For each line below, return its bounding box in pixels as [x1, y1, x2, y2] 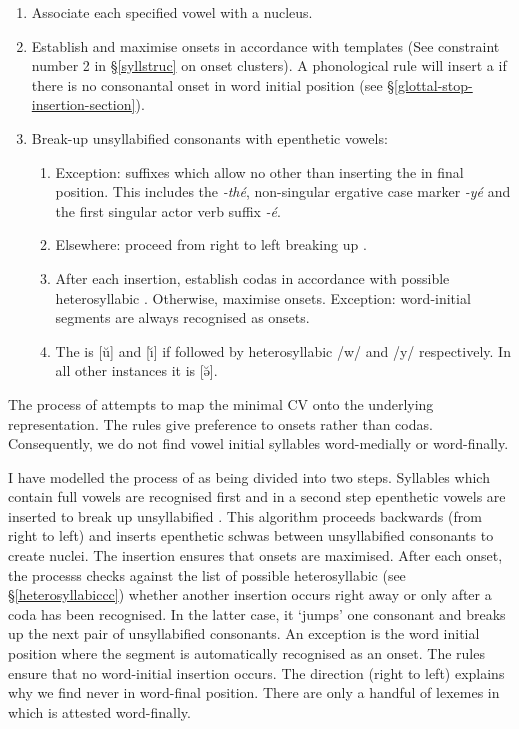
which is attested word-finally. [8, 701, 191, 722]
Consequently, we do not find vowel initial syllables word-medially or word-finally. [8, 433, 509, 454]
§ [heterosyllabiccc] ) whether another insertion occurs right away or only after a [8, 584, 492, 605]
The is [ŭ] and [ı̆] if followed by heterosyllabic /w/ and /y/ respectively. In [55, 340, 511, 361]
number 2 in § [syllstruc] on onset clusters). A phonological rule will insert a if [31, 55, 507, 76]
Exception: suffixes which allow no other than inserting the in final [55, 161, 464, 182]
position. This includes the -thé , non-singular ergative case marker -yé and [55, 181, 511, 202]
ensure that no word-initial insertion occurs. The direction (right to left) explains [8, 662, 505, 683]
